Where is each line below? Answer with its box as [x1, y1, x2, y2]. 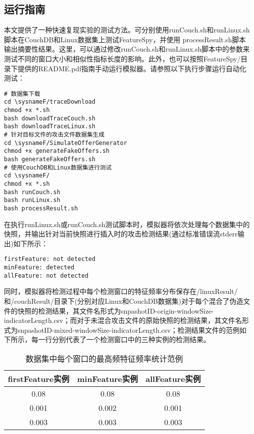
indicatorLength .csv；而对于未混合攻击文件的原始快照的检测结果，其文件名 [4, 315, 242, 325]
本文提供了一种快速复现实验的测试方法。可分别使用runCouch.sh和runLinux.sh [4, 25, 250, 35]
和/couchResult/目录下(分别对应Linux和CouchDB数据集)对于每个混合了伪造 [4, 295, 243, 306]
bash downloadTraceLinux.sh [4, 123, 96, 130]
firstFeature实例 [8, 373, 70, 384]
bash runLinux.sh [4, 197, 60, 204]
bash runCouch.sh [4, 188, 60, 196]
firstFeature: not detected [4, 256, 96, 263]
